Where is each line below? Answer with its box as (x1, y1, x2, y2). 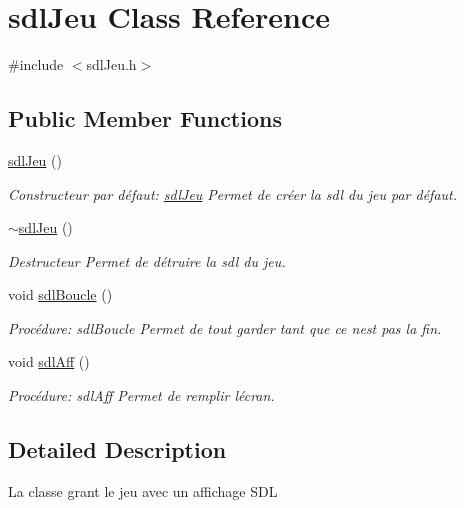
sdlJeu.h (86, 54, 137, 75)
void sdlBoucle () (8, 284, 113, 305)
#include (8, 54, 64, 75)
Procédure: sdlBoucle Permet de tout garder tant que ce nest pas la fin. (8, 317, 442, 338)
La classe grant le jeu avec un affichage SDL (8, 480, 278, 501)
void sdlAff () (8, 351, 90, 372)
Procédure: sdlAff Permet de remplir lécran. (8, 385, 275, 406)
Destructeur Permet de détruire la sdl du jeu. (8, 250, 286, 271)
